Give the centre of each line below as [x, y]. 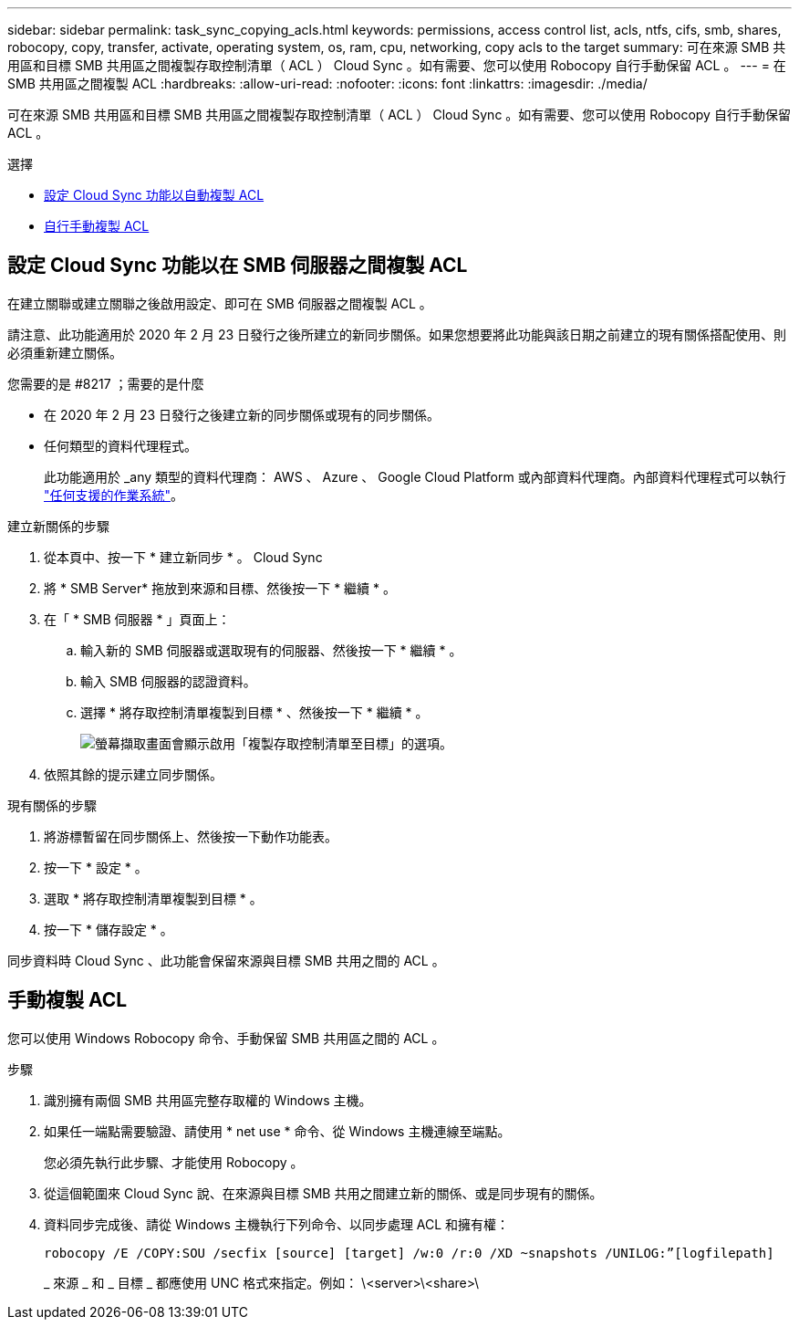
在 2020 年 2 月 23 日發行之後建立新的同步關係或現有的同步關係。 [242, 414]
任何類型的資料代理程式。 [120, 445]
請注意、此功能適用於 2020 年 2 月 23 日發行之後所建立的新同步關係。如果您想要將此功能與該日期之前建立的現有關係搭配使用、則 [397, 334]
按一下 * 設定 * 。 [96, 867]
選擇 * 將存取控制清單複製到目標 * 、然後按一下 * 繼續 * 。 [254, 712]
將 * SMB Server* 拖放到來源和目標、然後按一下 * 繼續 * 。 [220, 588]
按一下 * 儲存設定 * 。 [109, 929]
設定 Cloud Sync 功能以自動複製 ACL [154, 195]
